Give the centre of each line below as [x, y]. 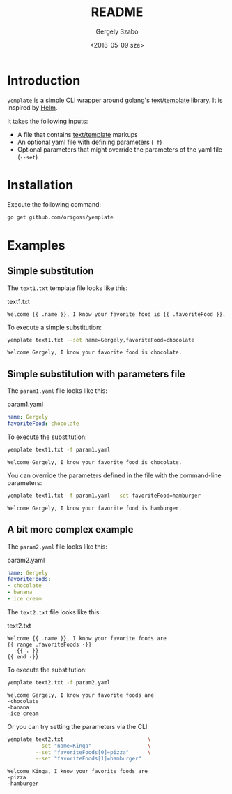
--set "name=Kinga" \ [93, 746]
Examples [36, 245]
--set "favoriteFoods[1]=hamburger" [88, 759]
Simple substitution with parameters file [96, 374]
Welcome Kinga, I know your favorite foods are [78, 772]
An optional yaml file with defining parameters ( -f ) [90, 142]
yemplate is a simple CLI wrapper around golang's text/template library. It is [115, 100]
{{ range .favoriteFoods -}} [49, 644]
